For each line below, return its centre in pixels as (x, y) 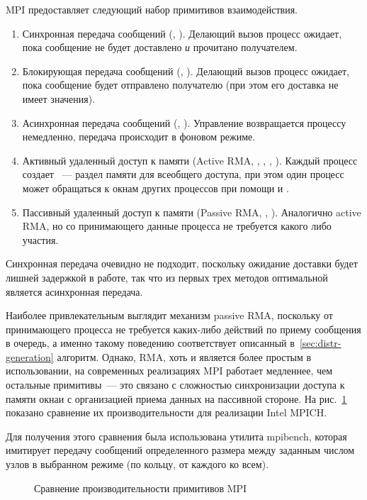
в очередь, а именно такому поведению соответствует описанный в (150, 343)
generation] (30, 356)
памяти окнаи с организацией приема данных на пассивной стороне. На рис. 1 (176, 398)
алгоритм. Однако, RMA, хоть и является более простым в (184, 356)
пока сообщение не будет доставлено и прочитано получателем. (160, 47)
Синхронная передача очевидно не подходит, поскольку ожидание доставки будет (182, 263)
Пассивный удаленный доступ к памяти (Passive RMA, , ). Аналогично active (192, 212)
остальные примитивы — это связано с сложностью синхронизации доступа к (175, 385)
